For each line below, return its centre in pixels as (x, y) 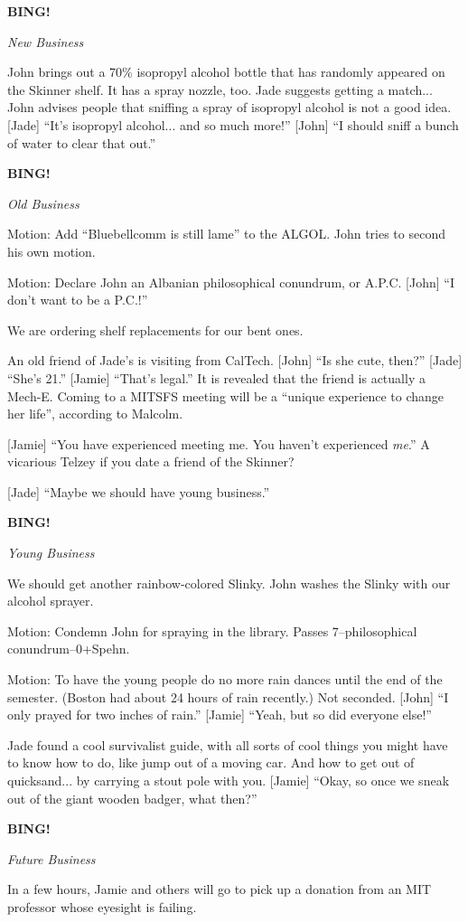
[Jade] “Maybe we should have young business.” (139, 491)
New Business (46, 41)
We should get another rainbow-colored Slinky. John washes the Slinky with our (229, 583)
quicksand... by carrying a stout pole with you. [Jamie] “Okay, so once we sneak (229, 780)
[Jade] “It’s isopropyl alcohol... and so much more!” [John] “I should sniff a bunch (233, 124)
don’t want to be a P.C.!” (78, 300)
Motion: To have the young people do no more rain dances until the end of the (225, 679)
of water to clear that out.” (82, 142)
